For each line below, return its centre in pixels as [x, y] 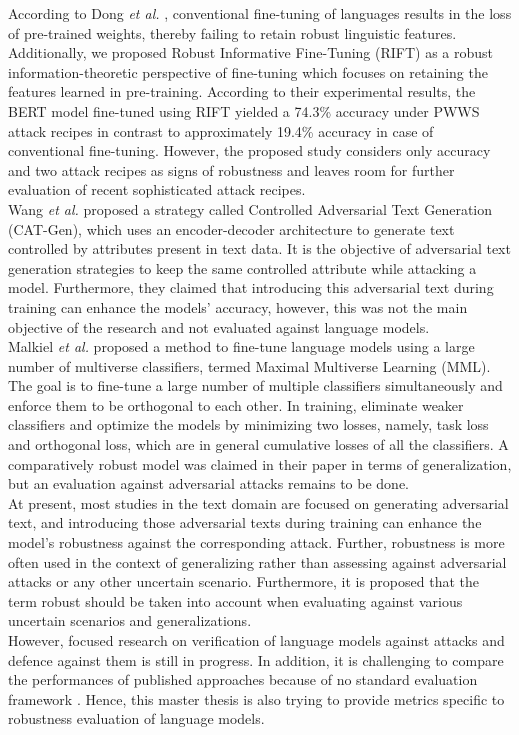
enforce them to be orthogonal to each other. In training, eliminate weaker [236, 404]
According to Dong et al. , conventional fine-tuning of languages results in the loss [260, 13]
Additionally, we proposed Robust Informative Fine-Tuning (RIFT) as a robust [251, 52]
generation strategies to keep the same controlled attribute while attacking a [242, 267]
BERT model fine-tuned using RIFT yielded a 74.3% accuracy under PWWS [244, 110]
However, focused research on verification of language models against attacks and [256, 640]
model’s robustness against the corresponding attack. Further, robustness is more [256, 542]
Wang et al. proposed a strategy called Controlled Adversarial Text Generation [250, 208]
